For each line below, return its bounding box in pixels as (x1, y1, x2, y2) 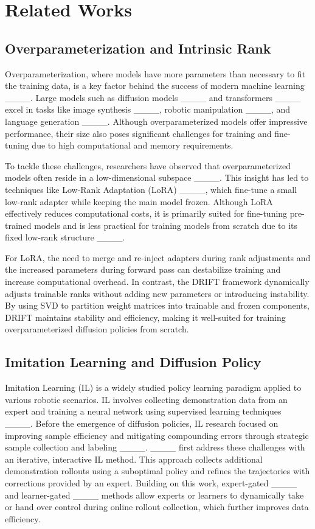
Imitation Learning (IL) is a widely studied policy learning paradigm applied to (5, 381, 302, 394)
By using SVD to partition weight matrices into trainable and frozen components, (5, 299, 310, 312)
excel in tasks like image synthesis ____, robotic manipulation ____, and (5, 103, 291, 116)
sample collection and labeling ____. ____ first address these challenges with (5, 441, 305, 454)
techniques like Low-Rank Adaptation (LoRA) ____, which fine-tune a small (5, 183, 297, 195)
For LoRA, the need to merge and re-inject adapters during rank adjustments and (5, 251, 311, 264)
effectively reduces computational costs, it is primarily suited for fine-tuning (5, 207, 288, 220)
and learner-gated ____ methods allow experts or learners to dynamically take (5, 488, 304, 501)
